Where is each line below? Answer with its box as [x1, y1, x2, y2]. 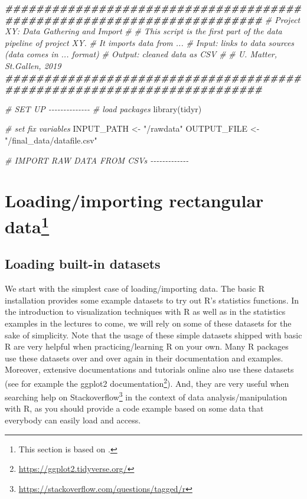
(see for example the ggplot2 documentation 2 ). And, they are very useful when [5, 375, 289, 389]
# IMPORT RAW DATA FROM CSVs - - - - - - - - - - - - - [5, 154, 189, 166]
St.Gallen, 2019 [5, 59, 61, 71]
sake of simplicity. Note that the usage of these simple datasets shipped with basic [5, 328, 302, 341]
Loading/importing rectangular [5, 188, 264, 213]
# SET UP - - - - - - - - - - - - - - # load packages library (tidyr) [5, 102, 202, 115]
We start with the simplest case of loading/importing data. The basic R [5, 282, 265, 295]
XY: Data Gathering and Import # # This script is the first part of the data [5, 25, 282, 37]
